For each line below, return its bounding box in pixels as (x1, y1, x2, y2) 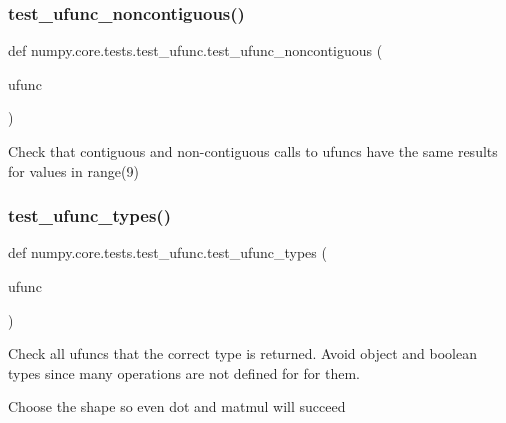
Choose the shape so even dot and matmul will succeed (8, 396, 346, 417)
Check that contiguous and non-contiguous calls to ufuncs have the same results (8, 141, 498, 161)
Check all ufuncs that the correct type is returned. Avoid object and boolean (8, 343, 477, 364)
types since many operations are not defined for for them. (8, 362, 360, 383)
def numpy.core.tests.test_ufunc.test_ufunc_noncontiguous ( (8, 40, 383, 61)
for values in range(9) (8, 160, 139, 181)
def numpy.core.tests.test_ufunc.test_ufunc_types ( (8, 242, 327, 263)
